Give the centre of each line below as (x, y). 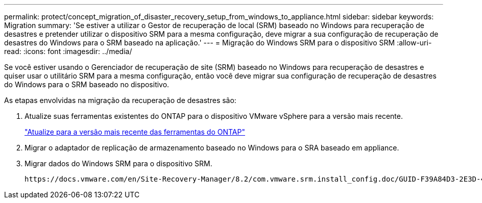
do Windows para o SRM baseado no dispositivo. (87, 84)
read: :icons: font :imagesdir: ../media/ (68, 51)
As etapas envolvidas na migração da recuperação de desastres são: (120, 100)
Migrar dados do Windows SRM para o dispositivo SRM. (118, 163)
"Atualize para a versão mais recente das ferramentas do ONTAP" (135, 132)
